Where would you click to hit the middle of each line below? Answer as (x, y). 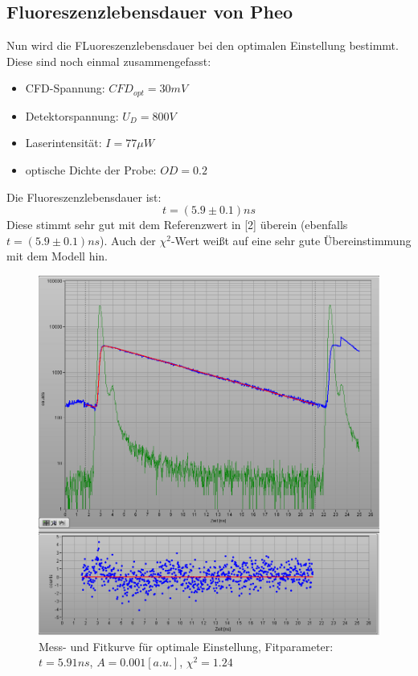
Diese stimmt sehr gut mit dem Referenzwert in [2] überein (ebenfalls (177, 225)
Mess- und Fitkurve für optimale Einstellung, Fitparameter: (186, 646)
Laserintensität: (64, 143)
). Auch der (128, 240)
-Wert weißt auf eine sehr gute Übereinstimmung (291, 240)
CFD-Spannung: (65, 88)
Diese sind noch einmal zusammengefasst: (109, 61)
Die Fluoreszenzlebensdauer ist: (84, 197)
